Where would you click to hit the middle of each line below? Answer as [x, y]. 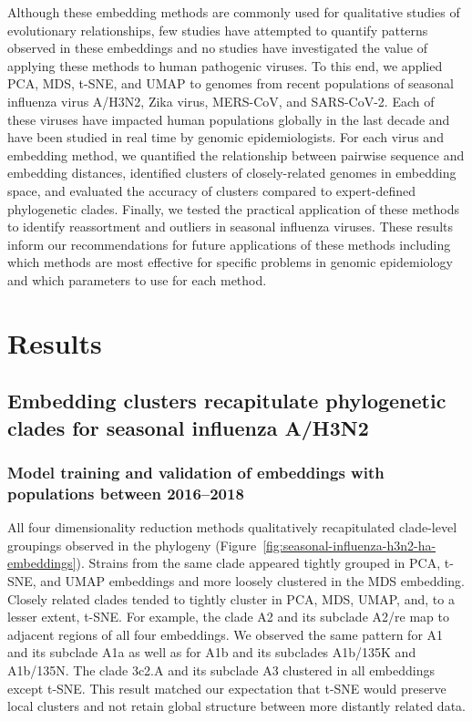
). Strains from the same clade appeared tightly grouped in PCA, [258, 563]
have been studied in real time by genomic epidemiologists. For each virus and [226, 137]
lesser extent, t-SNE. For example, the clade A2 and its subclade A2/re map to [228, 617]
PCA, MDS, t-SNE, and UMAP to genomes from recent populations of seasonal [231, 83]
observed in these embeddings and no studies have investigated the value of [217, 48]
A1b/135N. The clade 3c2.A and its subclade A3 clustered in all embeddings [221, 669]
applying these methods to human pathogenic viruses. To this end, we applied [225, 65]
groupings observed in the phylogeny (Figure [132, 545]
